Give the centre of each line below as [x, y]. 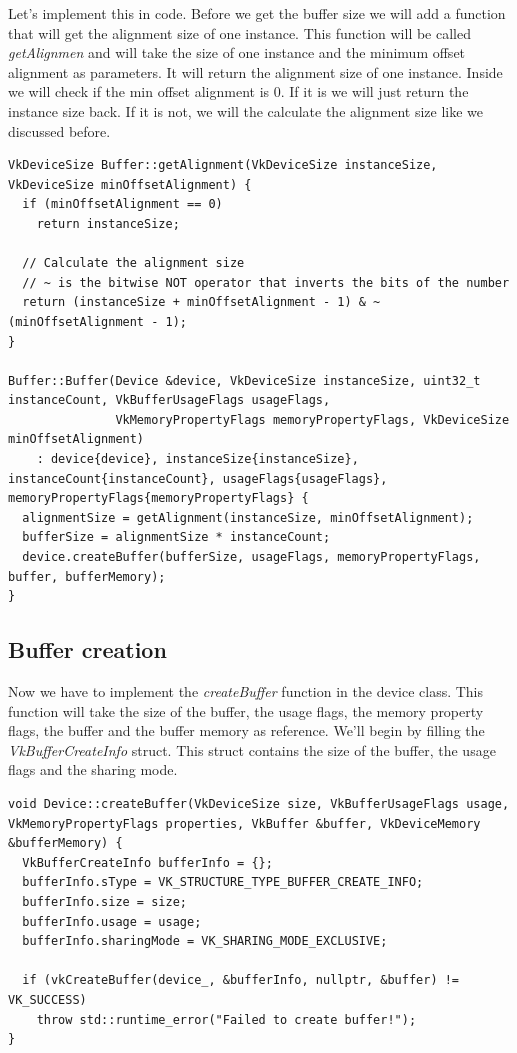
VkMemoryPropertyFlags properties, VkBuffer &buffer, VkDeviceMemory [244, 823]
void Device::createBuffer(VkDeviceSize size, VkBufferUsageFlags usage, [259, 803]
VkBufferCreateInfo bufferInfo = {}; [147, 862]
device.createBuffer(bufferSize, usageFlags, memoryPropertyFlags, [251, 557]
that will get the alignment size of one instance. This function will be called [239, 32]
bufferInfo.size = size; [104, 901]
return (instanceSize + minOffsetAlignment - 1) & [194, 302]
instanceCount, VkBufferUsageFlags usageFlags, [169, 400]
